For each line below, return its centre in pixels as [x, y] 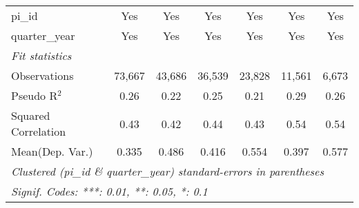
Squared [31, 115]
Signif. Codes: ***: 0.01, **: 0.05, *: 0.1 [109, 191]
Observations [42, 75]
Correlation [39, 131]
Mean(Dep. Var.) [52, 151]
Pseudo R [35, 95]
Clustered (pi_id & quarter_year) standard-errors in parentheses [168, 171]
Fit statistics [41, 55]
